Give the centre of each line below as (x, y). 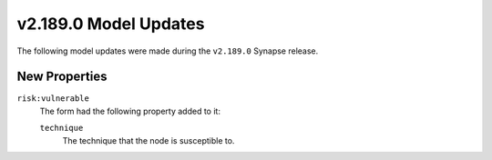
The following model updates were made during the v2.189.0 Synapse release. (168, 51)
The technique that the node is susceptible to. (149, 140)
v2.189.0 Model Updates (111, 24)
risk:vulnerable (53, 99)
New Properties (62, 77)
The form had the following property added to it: (130, 111)
